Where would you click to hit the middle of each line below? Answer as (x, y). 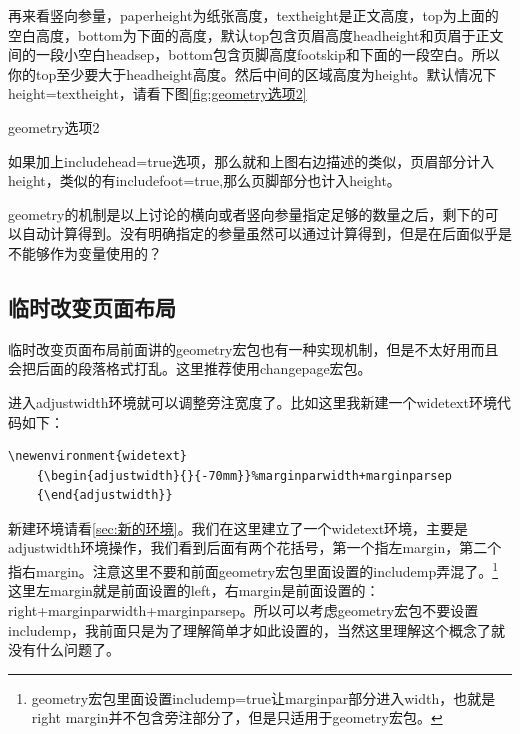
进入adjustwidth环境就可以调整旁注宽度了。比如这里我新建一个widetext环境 (252, 401)
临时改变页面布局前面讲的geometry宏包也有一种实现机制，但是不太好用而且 (253, 348)
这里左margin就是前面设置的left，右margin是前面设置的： (194, 590)
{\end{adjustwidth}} (104, 495)
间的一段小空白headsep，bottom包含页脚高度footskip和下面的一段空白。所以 (254, 54)
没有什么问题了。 (64, 649)
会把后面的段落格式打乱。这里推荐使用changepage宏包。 (190, 368)
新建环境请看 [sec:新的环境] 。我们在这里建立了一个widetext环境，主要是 (238, 527)
